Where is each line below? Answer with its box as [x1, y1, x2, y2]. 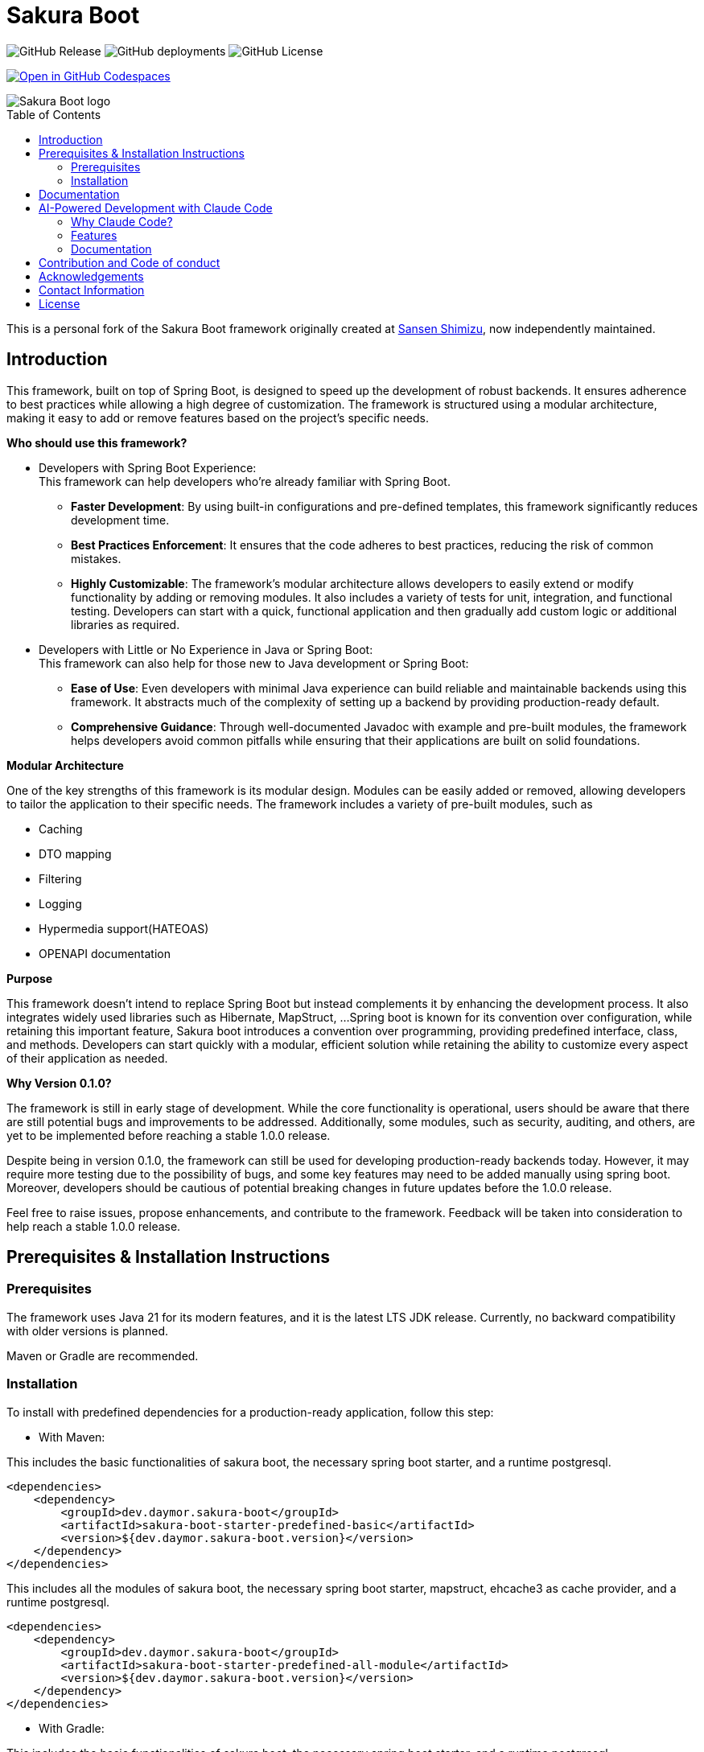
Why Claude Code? [71, 214, 173, 228]
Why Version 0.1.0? [6, 1075, 112, 1090]
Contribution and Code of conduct [39, 255, 220, 269]
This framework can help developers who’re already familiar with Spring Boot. [39, 474, 451, 488]
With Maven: [39, 1429, 105, 1444]
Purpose [6, 971, 53, 985]
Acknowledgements [39, 269, 144, 283]
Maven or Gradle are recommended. [6, 1348, 199, 1363]
